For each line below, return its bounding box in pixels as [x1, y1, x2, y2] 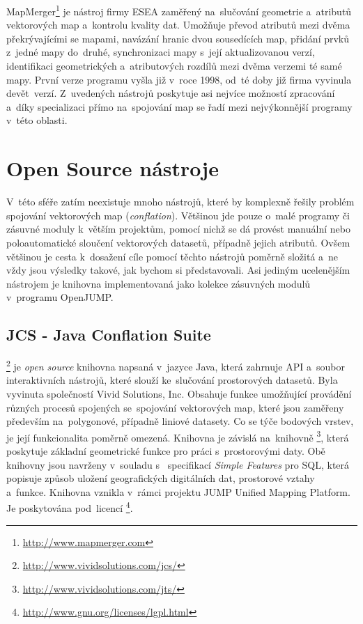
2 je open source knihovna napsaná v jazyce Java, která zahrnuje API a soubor [6, 357, 345, 373]
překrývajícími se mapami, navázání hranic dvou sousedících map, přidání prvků [6, 31, 350, 45]
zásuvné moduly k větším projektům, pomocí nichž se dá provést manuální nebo [6, 221, 350, 236]
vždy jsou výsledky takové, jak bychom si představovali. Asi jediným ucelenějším [6, 263, 350, 277]
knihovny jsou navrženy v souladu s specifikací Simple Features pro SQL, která [6, 457, 350, 471]
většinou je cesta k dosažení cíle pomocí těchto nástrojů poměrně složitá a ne [6, 249, 339, 263]
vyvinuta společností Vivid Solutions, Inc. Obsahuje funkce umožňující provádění [6, 386, 352, 400]
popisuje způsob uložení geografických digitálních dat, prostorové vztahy [6, 471, 315, 485]
